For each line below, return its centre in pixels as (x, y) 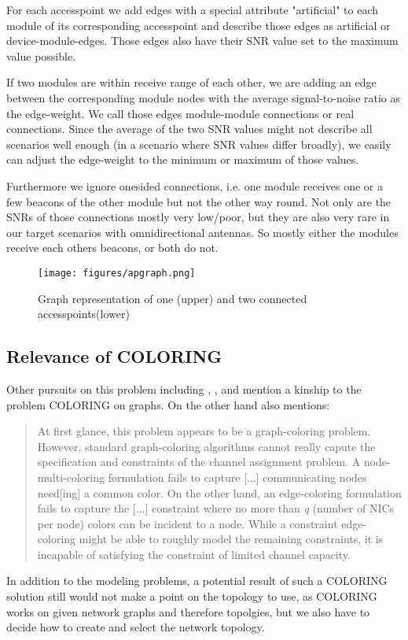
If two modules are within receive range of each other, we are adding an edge (191, 82)
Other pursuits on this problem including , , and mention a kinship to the (184, 388)
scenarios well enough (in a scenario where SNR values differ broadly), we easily (199, 144)
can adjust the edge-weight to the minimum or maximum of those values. (183, 159)
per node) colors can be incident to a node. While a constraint (187, 523)
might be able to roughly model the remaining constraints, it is (231, 539)
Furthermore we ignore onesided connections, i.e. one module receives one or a (195, 185)
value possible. (41, 55)
